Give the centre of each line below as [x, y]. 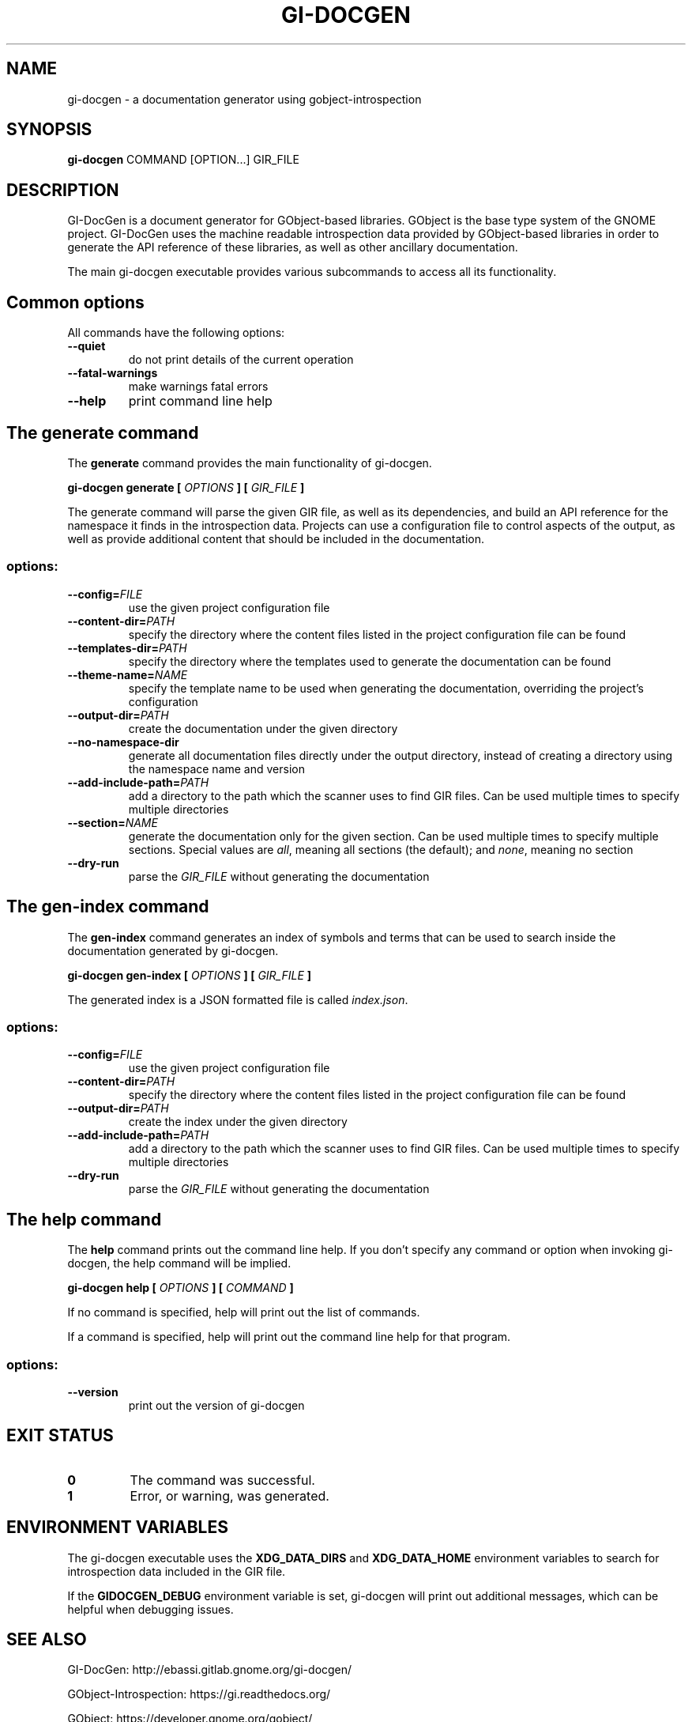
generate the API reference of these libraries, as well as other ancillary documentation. [293, 247]
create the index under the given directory [238, 1122]
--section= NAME [113, 822]
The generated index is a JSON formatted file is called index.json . [238, 999]
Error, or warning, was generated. [229, 1495]
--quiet [86, 346]
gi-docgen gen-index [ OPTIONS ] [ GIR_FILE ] [190, 975]
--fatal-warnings [113, 373]
